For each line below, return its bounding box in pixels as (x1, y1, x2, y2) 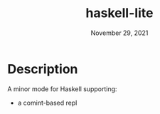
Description (7, 61, 78, 77)
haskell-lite (85, 5, 154, 21)
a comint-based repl (17, 98, 78, 107)
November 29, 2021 (90, 28, 149, 37)
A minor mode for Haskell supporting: (7, 84, 117, 93)
